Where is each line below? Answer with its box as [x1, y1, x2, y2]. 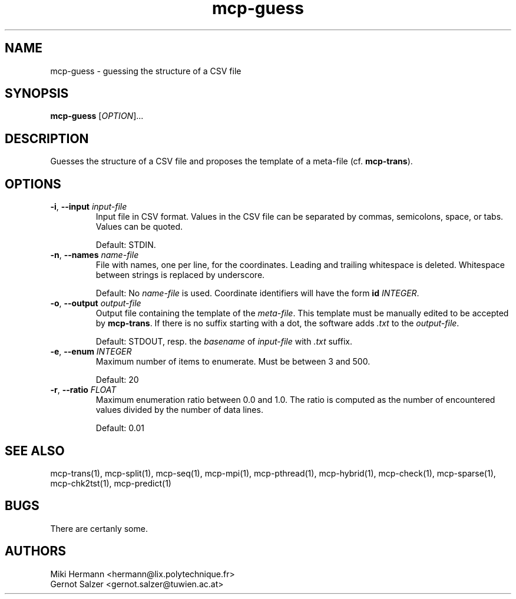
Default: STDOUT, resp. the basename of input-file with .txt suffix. [95, 336, 353, 347]
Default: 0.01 [95, 423, 144, 433]
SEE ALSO [5, 443, 65, 458]
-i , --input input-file [50, 201, 127, 212]
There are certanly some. [50, 523, 148, 534]
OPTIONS [5, 176, 61, 191]
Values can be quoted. [95, 221, 183, 232]
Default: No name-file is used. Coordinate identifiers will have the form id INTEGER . [95, 288, 419, 299]
